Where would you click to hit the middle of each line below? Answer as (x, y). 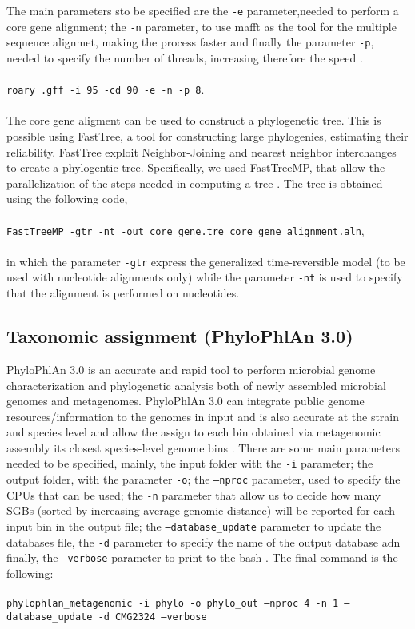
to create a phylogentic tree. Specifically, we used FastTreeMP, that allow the (196, 167)
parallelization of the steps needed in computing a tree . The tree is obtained (195, 183)
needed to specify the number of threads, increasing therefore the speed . (185, 57)
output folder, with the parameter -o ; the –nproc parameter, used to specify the (204, 479)
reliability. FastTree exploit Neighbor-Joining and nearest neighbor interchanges (202, 151)
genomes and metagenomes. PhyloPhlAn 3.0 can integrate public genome (186, 401)
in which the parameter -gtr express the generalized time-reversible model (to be (206, 261)
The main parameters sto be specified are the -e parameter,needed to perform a (203, 10)
